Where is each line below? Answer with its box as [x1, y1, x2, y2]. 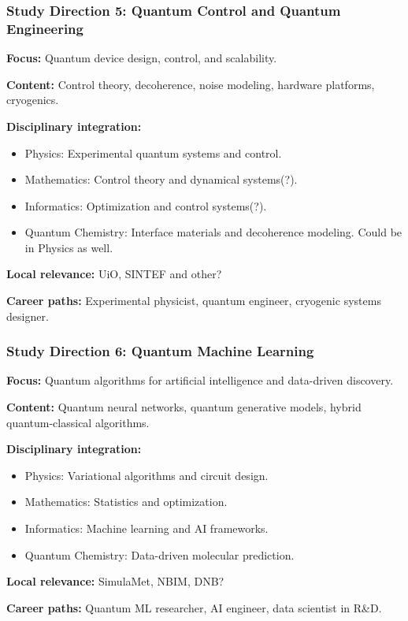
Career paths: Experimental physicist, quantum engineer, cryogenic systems [6, 292, 381, 309]
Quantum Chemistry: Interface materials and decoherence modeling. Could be [24, 224, 402, 240]
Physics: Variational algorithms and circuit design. [24, 467, 269, 483]
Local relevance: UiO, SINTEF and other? [6, 266, 222, 282]
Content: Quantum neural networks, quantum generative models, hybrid [6, 399, 362, 415]
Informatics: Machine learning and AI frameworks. [24, 520, 269, 537]
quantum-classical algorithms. [6, 414, 150, 430]
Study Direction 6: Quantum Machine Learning [6, 341, 314, 361]
